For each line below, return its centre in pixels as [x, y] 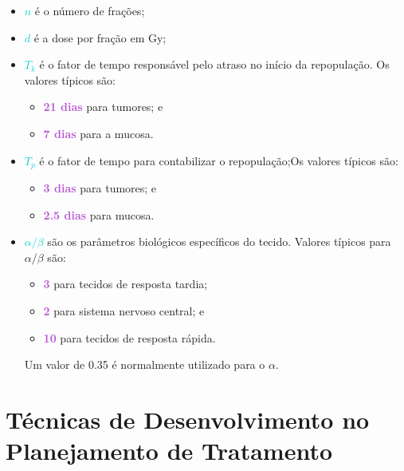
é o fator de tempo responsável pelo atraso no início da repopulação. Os [214, 64]
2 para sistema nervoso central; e [124, 310]
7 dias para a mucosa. [98, 133]
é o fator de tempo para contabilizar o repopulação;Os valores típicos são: [219, 160]
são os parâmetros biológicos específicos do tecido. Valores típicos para [219, 241]
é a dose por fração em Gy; [100, 37]
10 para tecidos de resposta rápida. [129, 337]
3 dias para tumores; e [100, 188]
